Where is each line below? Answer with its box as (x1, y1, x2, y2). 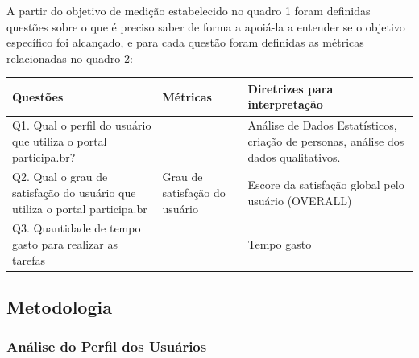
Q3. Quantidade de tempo (12, 220, 141, 237)
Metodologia (6, 294, 112, 319)
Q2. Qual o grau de (12, 168, 108, 185)
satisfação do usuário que (12, 183, 136, 200)
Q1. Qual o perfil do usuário (12, 117, 151, 134)
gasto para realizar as (12, 235, 118, 252)
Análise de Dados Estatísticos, (247, 117, 397, 134)
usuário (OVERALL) (247, 191, 352, 208)
